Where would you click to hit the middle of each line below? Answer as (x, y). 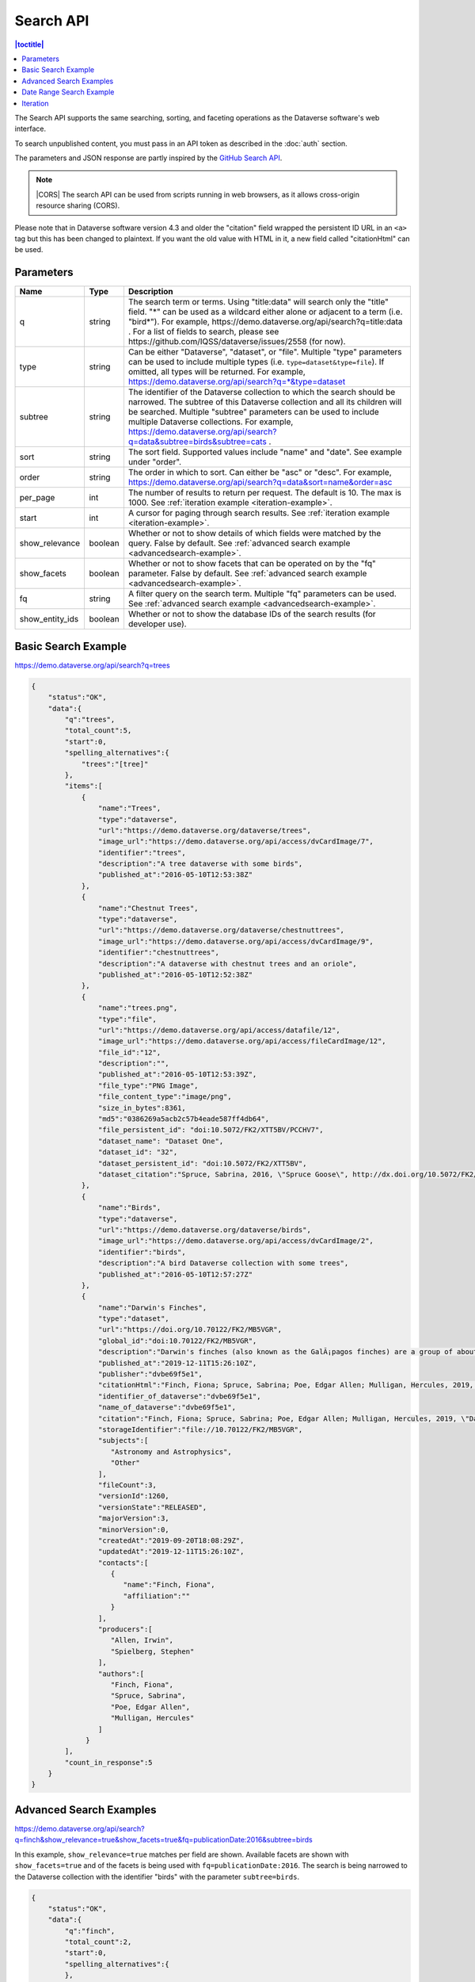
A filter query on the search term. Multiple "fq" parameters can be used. (262, 594)
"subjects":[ (123, 1441)
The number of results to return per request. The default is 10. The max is (265, 493)
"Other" (125, 1463)
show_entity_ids (49, 619)
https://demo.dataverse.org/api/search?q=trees (92, 665)
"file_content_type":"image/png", (165, 1097)
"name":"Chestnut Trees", (148, 908)
